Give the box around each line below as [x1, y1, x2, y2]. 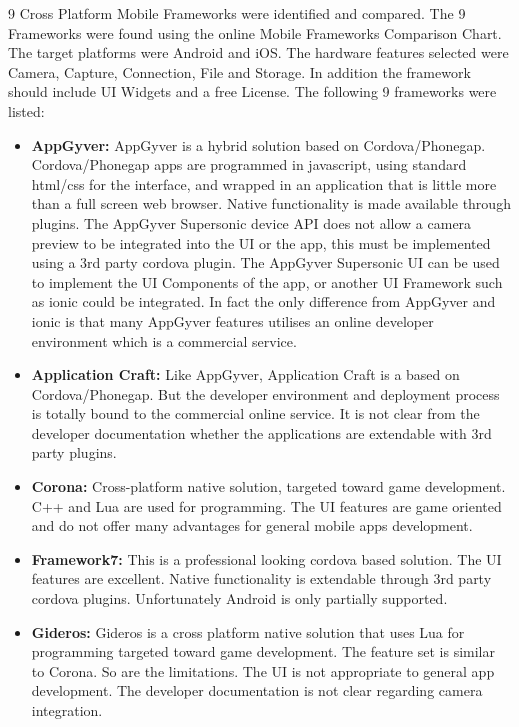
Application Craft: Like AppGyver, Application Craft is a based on [31, 364, 460, 385]
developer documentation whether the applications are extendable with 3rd [31, 422, 492, 443]
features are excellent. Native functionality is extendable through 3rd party [31, 568, 492, 589]
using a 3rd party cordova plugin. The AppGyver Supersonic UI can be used [31, 252, 500, 273]
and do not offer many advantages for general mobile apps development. [31, 515, 473, 536]
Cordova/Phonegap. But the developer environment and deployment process [31, 383, 500, 404]
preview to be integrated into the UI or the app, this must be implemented [31, 232, 491, 253]
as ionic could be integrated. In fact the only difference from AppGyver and [31, 291, 496, 312]
